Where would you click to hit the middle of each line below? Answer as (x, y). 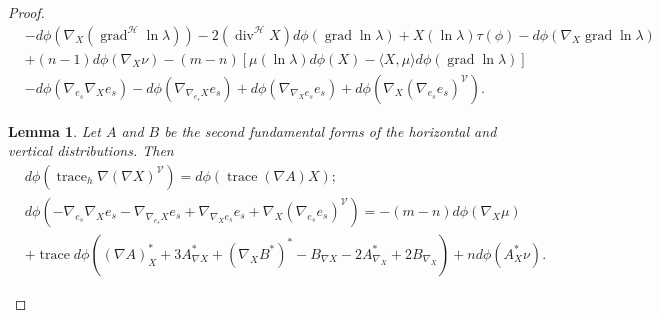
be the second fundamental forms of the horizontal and (330, 130)
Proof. (26, 12)
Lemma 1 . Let (54, 130)
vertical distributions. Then (91, 150)
